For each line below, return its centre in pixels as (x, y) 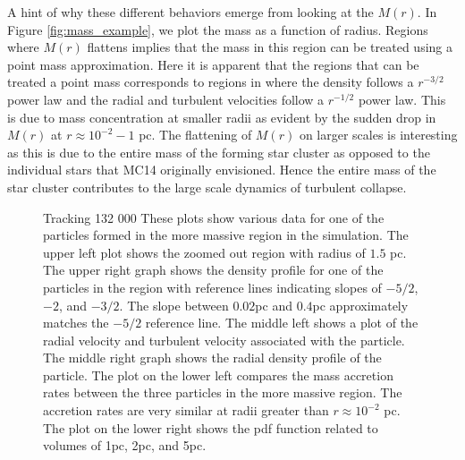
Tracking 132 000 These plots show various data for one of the (214, 217)
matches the (76, 323)
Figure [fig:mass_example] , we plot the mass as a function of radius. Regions (218, 29)
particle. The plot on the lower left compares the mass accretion (218, 375)
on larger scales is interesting (378, 135)
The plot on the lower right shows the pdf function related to (211, 427)
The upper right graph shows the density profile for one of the (213, 270)
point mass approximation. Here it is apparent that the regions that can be (213, 64)
